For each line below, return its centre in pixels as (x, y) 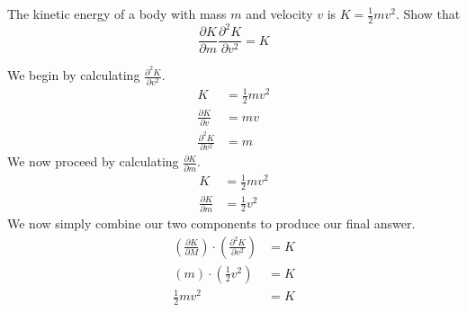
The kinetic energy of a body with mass (117, 13)
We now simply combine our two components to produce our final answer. (211, 223)
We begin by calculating (74, 75)
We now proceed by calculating (93, 161)
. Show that (428, 13)
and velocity (279, 13)
